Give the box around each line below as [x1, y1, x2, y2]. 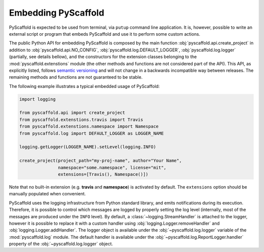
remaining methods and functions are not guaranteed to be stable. [9, 74, 143, 80]
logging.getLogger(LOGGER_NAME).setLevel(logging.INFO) [19, 144, 156, 150]
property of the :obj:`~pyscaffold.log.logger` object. [9, 241, 113, 247]
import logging [19, 96, 56, 102]
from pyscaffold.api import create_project [19, 110, 126, 116]
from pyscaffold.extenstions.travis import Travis [19, 117, 144, 122]
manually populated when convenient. [9, 191, 86, 197]
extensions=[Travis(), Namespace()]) [58, 171, 149, 177]
